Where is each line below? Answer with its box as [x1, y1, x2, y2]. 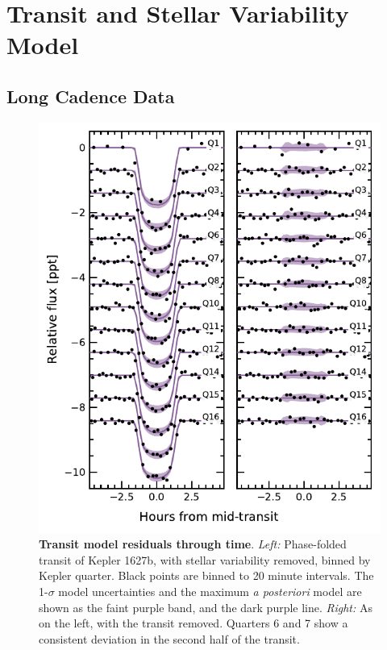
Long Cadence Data [6, 83, 175, 108]
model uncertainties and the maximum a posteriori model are [58, 582, 362, 599]
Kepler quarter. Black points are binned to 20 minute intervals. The [39, 567, 374, 584]
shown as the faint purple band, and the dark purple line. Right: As [39, 598, 372, 615]
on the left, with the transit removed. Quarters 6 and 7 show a [39, 615, 348, 631]
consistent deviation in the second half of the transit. [39, 630, 300, 647]
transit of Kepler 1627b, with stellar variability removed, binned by [39, 551, 371, 568]
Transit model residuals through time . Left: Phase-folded [39, 535, 347, 552]
